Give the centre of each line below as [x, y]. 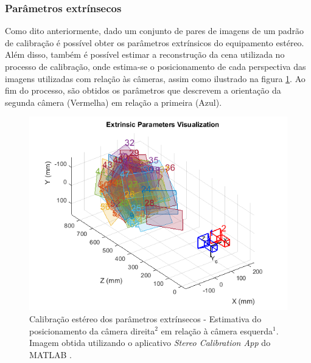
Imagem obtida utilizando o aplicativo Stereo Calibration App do [150, 343]
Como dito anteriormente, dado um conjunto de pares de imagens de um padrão [155, 31]
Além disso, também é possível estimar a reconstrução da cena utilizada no [145, 54]
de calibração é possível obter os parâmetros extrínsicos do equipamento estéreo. [155, 42]
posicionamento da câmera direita [92, 330]
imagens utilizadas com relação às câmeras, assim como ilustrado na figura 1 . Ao [155, 78]
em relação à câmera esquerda [217, 330]
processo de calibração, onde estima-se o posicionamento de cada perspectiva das [155, 66]
